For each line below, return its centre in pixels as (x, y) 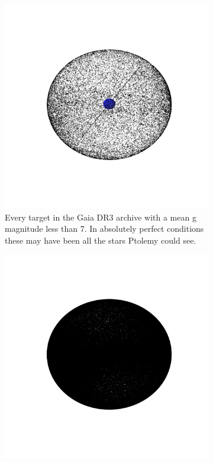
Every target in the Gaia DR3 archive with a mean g (101, 217)
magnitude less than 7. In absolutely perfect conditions (104, 229)
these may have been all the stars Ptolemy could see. (101, 240)
